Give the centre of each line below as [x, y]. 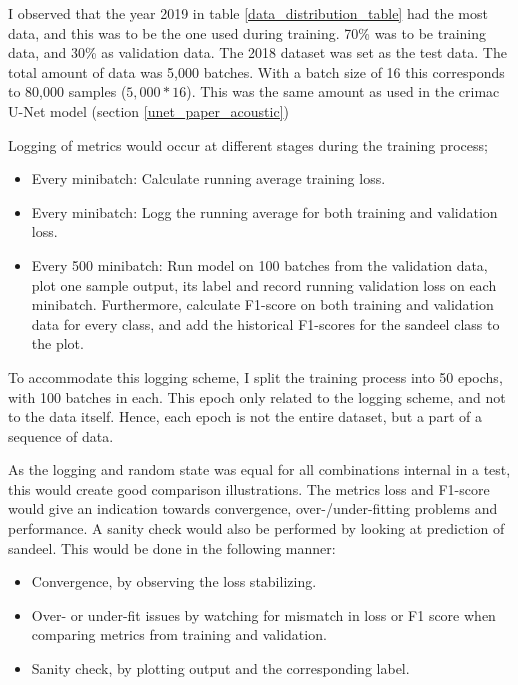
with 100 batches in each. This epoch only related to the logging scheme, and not [257, 396]
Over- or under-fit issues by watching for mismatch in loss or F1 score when [263, 614]
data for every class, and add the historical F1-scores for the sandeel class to [265, 323]
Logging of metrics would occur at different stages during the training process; [248, 144]
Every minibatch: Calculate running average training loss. [208, 178]
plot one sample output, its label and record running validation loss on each [264, 284]
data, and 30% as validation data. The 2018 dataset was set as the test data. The [257, 52]
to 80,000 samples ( [67, 91]
